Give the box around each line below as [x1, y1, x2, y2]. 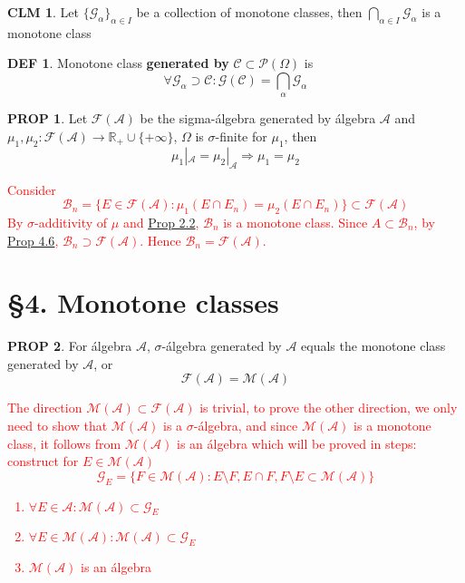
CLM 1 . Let [7, 3, 79, 21]
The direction [7, 398, 82, 417]
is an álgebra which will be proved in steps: [176, 433, 417, 452]
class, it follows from [7, 433, 121, 452]
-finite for [215, 126, 267, 145]
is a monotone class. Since [223, 212, 368, 231]
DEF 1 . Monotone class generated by [7, 53, 229, 73]
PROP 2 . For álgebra [7, 336, 132, 355]
